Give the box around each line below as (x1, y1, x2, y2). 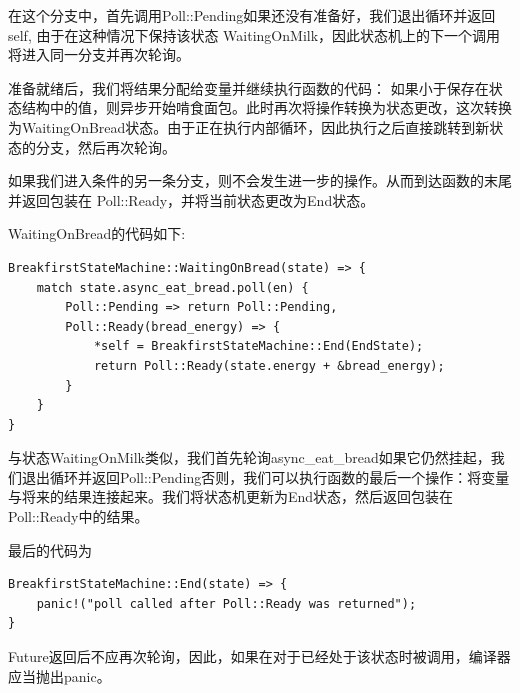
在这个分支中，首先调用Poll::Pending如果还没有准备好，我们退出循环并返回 (8, 5, 496, 25)
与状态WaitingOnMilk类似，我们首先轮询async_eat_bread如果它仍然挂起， (8, 447, 491, 468)
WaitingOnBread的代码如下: (8, 223, 186, 244)
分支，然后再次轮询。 (35, 136, 176, 157)
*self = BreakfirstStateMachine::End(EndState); (93, 339, 424, 354)
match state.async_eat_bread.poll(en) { (36, 280, 309, 295)
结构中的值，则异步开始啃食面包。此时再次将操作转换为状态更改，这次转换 (21, 97, 512, 118)
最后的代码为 (8, 539, 92, 560)
